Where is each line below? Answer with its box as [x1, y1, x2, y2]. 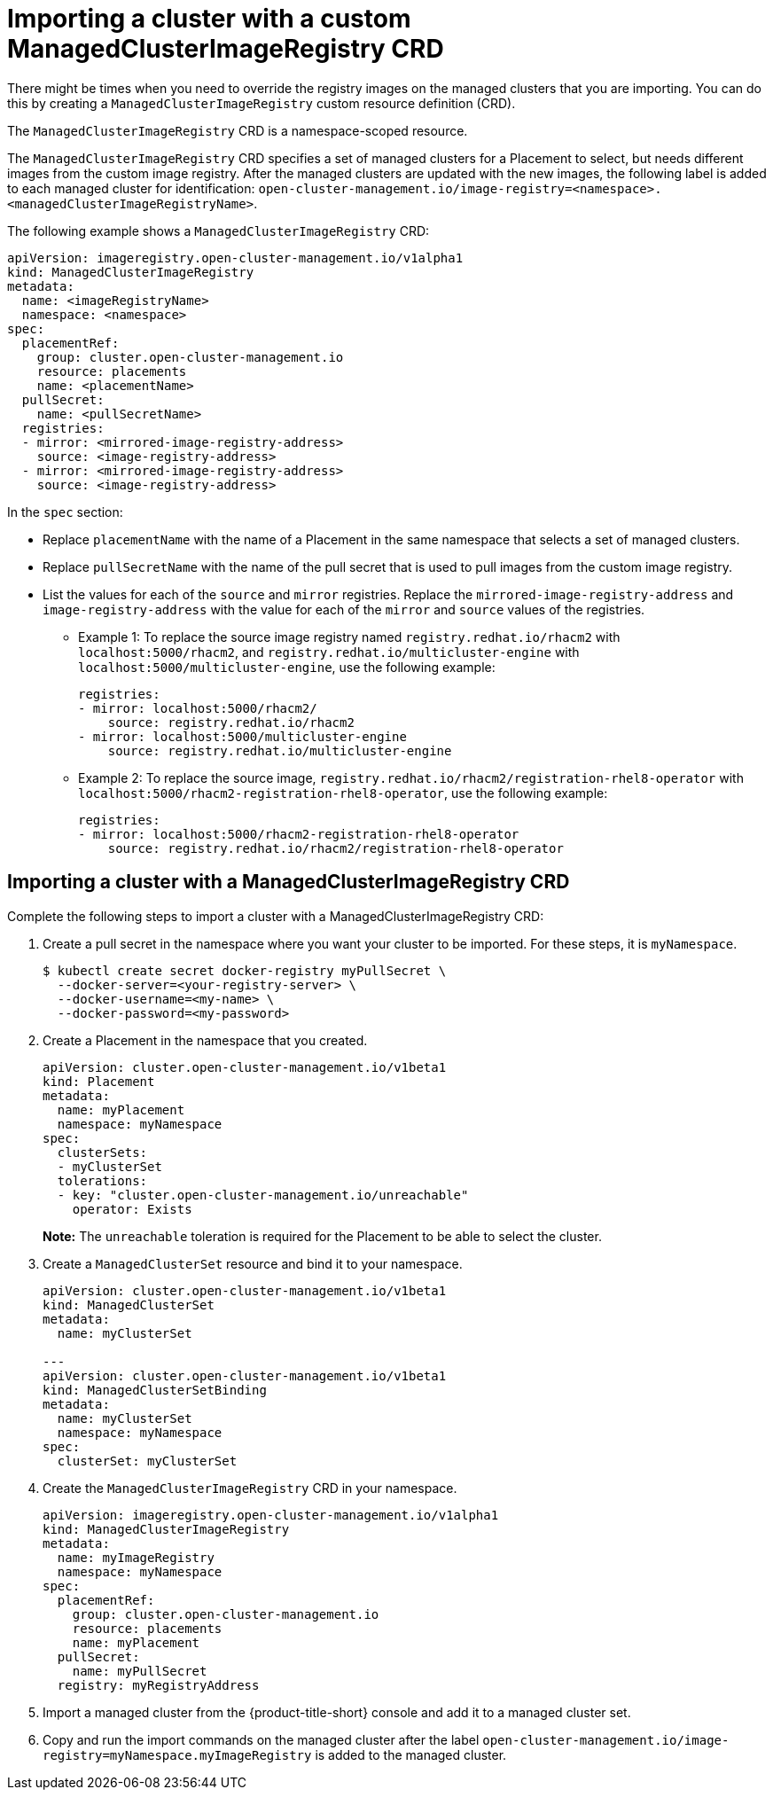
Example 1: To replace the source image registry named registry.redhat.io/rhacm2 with [78, 629, 621, 645]
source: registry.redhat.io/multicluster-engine [107, 743, 452, 758]
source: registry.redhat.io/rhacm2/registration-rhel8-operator [107, 840, 564, 856]
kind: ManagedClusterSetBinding [43, 1382, 267, 1397]
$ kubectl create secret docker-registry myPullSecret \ [43, 963, 447, 978]
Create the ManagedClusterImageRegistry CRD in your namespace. [43, 1480, 457, 1496]
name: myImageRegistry [57, 1550, 215, 1565]
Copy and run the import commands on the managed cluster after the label [43, 1731, 480, 1747]
